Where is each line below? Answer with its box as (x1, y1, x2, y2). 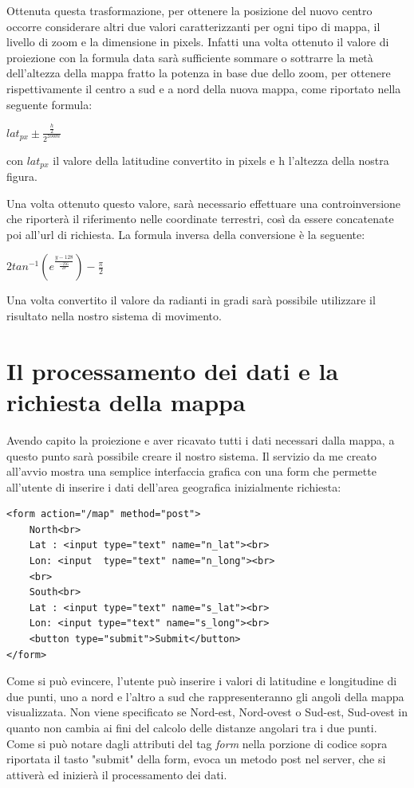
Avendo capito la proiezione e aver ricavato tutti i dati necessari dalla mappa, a (6, 431, 395, 448)
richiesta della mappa (6, 385, 246, 418)
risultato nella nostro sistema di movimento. (6, 308, 222, 323)
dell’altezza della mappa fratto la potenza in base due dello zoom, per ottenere (6, 65, 391, 81)
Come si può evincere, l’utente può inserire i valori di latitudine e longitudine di (6, 672, 397, 689)
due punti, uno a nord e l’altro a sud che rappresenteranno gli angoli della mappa (6, 688, 404, 704)
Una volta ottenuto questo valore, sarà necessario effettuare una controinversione (6, 194, 401, 211)
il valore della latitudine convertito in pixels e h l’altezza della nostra (53, 151, 389, 168)
